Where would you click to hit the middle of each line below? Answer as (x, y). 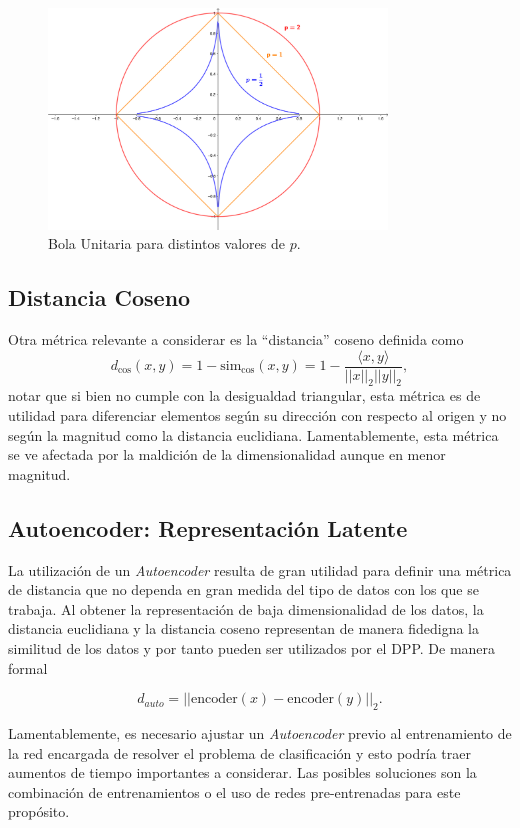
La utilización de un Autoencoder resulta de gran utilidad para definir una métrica (260, 569)
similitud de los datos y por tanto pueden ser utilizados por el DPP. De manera (252, 647)
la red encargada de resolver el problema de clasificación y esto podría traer (239, 752)
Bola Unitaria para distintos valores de (166, 243)
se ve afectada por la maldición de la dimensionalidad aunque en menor (227, 454)
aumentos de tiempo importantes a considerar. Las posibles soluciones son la (242, 772)
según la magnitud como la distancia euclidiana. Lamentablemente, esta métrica (253, 434)
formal (28, 667)
